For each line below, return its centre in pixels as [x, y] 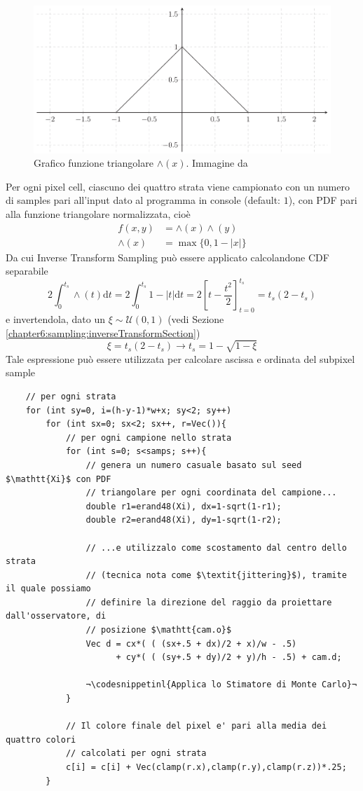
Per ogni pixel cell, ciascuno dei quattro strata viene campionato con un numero [178, 186]
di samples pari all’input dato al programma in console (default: [143, 200]
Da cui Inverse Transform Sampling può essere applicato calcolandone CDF [167, 257]
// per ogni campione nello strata [149, 438]
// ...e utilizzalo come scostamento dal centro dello [216, 548]
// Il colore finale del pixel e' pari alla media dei [196, 726]
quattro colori [41, 740]
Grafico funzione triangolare [94, 163]
